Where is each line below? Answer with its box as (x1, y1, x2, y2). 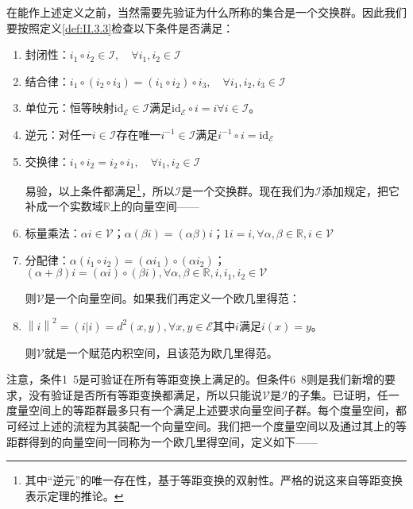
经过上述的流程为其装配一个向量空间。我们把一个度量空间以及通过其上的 (17, 417, 396, 434)
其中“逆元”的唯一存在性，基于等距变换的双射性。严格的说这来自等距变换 (25, 472, 403, 488)
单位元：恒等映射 (25, 99, 114, 116)
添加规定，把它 (322, 182, 400, 199)
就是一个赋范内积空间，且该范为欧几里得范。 (44, 344, 278, 361)
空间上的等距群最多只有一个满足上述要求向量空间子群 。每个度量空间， (28, 402, 396, 418)
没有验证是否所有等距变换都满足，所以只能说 (28, 386, 262, 403)
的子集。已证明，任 (288, 386, 388, 403)
